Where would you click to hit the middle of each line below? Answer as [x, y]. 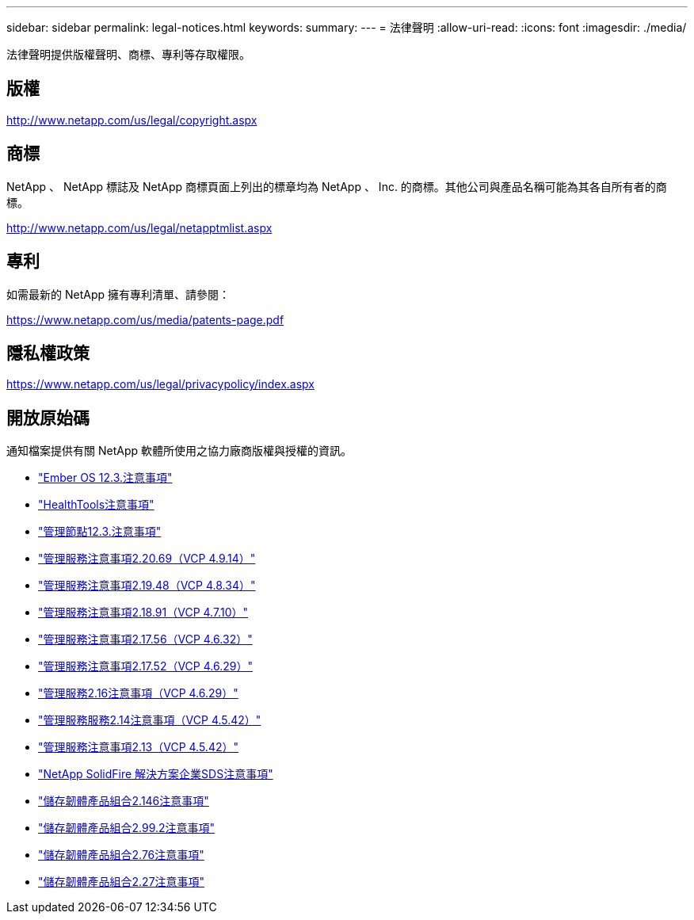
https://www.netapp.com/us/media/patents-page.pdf [145, 319]
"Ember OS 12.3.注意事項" [105, 478]
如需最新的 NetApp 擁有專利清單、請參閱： [118, 294]
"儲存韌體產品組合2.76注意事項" [121, 855]
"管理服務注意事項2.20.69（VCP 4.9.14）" [147, 559]
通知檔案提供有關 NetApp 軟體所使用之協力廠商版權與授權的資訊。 [179, 451]
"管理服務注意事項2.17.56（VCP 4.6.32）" [145, 639]
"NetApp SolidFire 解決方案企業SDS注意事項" [156, 774]
